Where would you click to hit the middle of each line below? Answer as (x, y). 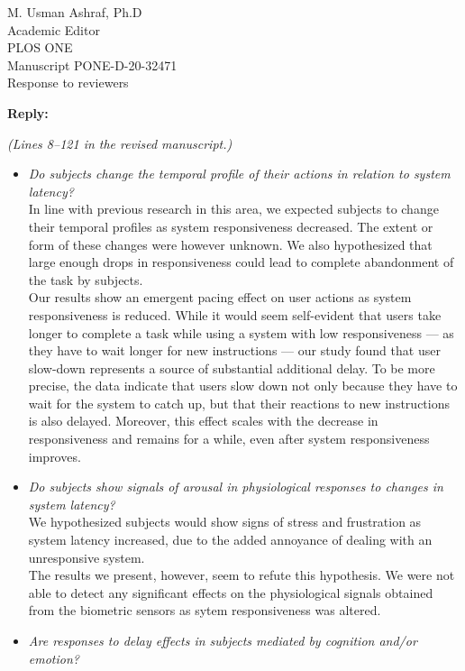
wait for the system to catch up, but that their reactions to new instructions (239, 403)
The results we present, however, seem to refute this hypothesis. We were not (242, 575)
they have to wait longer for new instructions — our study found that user (234, 350)
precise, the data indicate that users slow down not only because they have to (243, 386)
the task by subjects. (86, 279)
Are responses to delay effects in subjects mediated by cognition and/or (223, 640)
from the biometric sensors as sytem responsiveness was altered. (205, 610)
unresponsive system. (87, 557)
